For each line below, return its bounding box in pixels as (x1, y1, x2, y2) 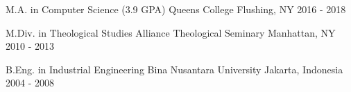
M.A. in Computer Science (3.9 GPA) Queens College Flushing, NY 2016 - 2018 (6, 2, 346, 16)
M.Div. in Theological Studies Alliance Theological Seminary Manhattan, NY (6, 25, 336, 39)
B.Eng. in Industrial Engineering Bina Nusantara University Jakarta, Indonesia (6, 62, 343, 76)
